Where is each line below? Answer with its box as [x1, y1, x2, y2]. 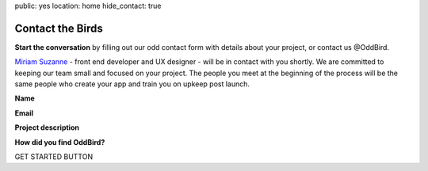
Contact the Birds [14, 21, 103, 35]
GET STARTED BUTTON [14, 152, 94, 161]
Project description [14, 123, 79, 132]
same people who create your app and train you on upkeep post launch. [14, 79, 250, 89]
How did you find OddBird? [14, 137, 105, 146]
